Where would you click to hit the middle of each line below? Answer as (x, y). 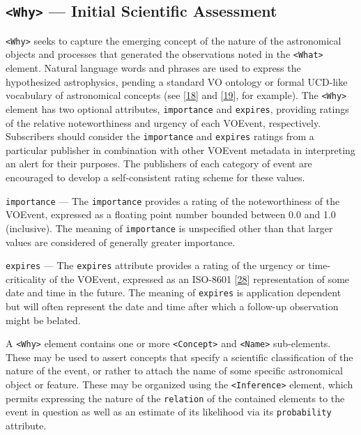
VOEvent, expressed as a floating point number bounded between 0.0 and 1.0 (171, 214)
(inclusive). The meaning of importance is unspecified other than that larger (169, 228)
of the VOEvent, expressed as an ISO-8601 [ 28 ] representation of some (200, 278)
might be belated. (43, 320)
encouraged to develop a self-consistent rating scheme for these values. (155, 177)
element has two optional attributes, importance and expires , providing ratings (177, 108)
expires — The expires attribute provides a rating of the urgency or (155, 265)
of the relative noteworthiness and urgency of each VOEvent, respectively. (163, 122)
